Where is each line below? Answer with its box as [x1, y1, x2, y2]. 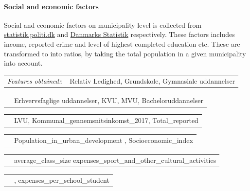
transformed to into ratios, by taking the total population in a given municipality [4, 48, 246, 58]
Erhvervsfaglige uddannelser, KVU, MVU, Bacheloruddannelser [14, 95, 203, 105]
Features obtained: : [7, 75, 63, 86]
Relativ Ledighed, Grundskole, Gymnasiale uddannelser [70, 75, 235, 86]
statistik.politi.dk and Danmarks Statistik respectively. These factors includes [4, 29, 235, 39]
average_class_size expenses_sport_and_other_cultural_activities [14, 155, 216, 165]
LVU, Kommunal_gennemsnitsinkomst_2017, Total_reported [14, 115, 198, 125]
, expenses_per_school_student [14, 174, 109, 185]
